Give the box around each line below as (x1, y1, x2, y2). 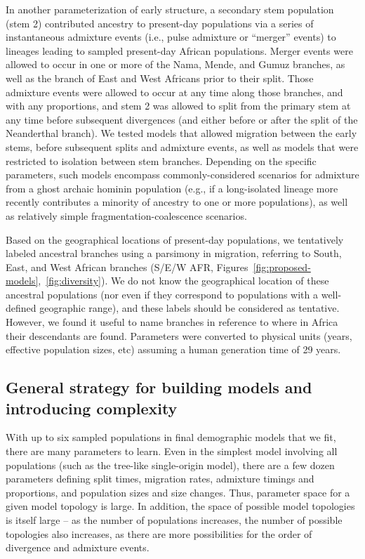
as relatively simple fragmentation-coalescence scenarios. (6, 208, 247, 223)
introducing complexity (6, 397, 178, 419)
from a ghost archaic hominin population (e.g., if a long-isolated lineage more (6, 180, 338, 195)
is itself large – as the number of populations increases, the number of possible (6, 513, 343, 527)
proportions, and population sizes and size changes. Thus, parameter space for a (6, 485, 350, 499)
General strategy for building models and (6, 376, 312, 398)
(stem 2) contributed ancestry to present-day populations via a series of (6, 15, 314, 30)
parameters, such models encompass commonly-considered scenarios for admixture (6, 167, 359, 182)
